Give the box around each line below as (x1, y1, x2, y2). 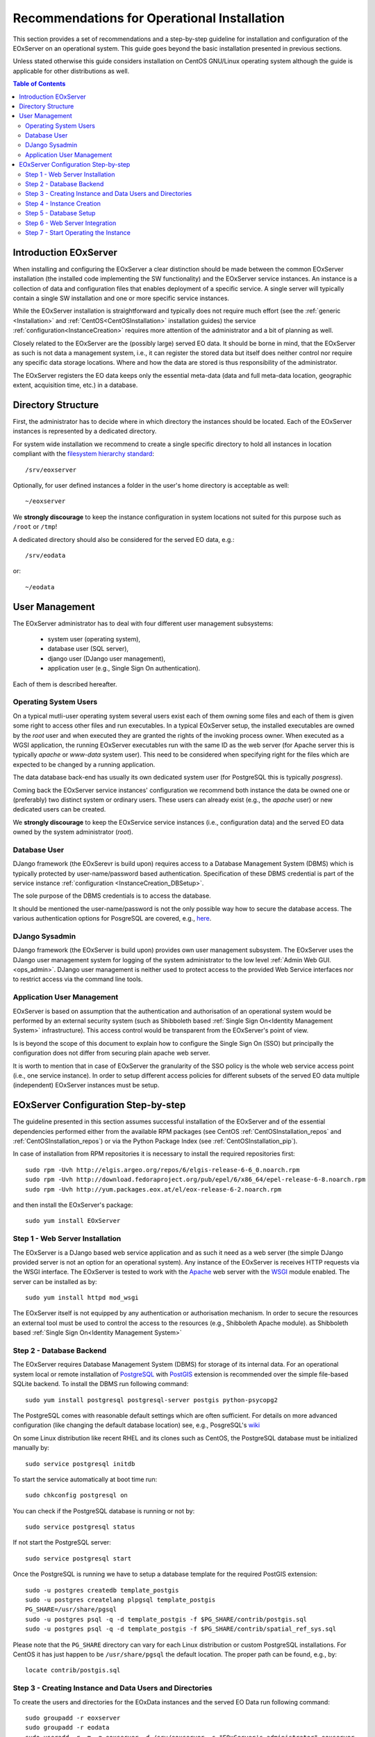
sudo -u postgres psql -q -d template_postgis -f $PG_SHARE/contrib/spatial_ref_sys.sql (25, 1625, 337, 1633)
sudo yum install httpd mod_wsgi (25, 1294, 139, 1302)
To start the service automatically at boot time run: (12, 1475, 158, 1483)
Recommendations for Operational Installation (12, 10, 285, 26)
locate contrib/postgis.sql (25, 1666, 121, 1674)
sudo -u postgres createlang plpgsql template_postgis (25, 1596, 216, 1604)
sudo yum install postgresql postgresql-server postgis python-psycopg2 (25, 1396, 278, 1403)
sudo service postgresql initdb (25, 1460, 135, 1467)
